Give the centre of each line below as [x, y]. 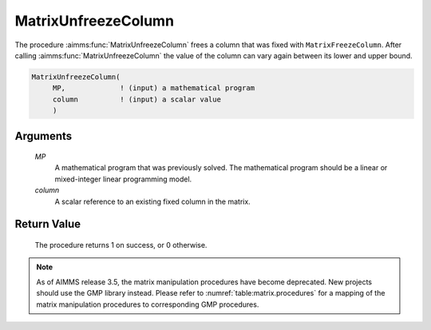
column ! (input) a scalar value [136, 99]
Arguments [43, 136]
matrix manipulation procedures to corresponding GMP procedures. [148, 304]
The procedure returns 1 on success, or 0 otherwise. [121, 245]
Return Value [48, 224]
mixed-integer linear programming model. [123, 179]
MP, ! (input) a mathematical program [154, 88]
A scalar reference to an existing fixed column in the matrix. [152, 201]
